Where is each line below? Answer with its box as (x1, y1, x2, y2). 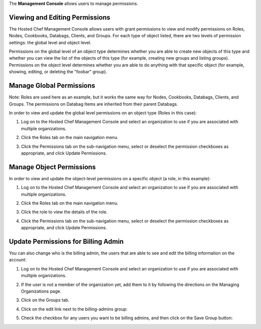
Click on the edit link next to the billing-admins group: (21, 306, 128, 312)
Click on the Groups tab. (21, 297, 70, 303)
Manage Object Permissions (9, 163, 96, 171)
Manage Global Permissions (9, 81, 95, 90)
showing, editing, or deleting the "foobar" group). (9, 69, 107, 75)
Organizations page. (21, 288, 61, 294)
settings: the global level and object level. (9, 39, 92, 46)
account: (9, 257, 27, 263)
